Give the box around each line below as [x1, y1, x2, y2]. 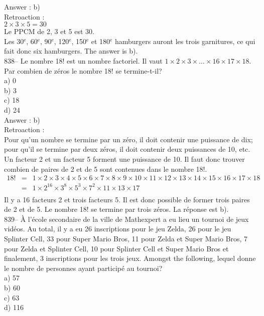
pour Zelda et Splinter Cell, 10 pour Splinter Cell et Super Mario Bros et [4, 243, 229, 253]
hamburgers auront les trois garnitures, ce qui [114, 36, 255, 46]
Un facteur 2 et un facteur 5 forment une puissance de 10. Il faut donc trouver [4, 153, 245, 164]
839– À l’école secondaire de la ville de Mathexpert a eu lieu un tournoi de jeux [4, 213, 249, 224]
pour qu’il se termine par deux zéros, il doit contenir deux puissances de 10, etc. [4, 144, 250, 154]
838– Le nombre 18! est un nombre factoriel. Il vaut [4, 55, 163, 66]
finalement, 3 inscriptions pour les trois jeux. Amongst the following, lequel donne [4, 253, 256, 263]
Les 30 [4, 36, 24, 46]
